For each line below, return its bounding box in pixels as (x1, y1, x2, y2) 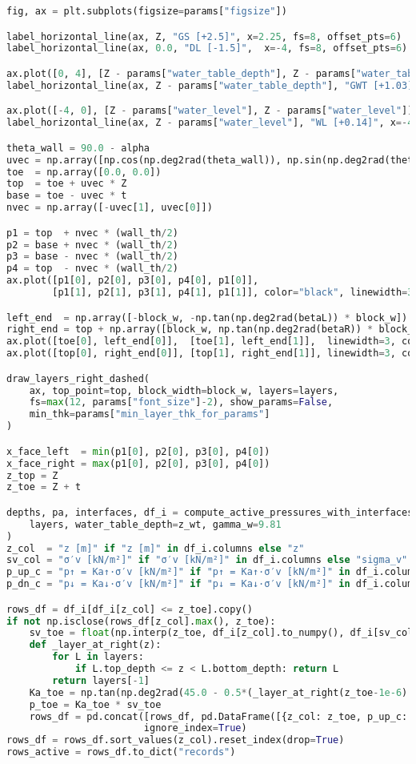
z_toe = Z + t (6, 481, 82, 493)
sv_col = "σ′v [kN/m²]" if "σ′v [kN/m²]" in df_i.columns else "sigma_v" (6, 554, 408, 566)
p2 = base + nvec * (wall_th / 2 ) (6, 239, 178, 251)
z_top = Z (6, 469, 58, 481)
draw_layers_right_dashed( (6, 372, 150, 384)
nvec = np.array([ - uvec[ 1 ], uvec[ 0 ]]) (6, 202, 213, 214)
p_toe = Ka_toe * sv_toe (29, 698, 162, 710)
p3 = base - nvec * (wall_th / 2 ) (6, 251, 178, 263)
